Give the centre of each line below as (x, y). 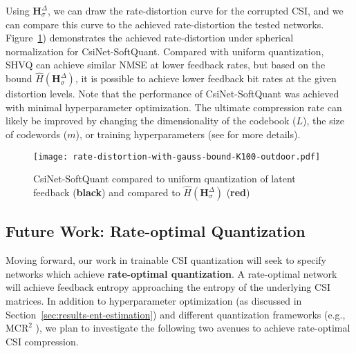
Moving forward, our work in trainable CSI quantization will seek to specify (166, 260)
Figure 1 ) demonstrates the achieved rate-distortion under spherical (150, 38)
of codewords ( (37, 134)
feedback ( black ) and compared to (107, 192)
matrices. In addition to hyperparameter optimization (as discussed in (154, 301)
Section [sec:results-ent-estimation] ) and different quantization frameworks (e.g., (176, 314)
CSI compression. (42, 341)
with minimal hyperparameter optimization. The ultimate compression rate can (174, 107)
